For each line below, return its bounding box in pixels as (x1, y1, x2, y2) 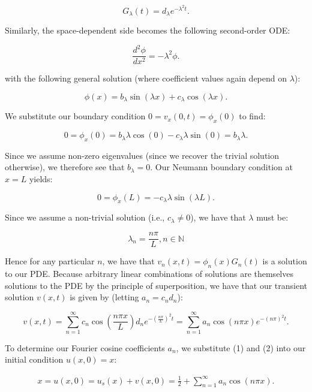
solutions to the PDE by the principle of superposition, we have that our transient (5, 279, 307, 291)
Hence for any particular (5, 255, 95, 267)
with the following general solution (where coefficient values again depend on (5, 72, 287, 85)
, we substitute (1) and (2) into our (176, 341, 306, 354)
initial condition (5, 353, 64, 366)
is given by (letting (70, 291, 139, 303)
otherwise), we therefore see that (5, 161, 125, 173)
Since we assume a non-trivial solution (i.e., (5, 211, 165, 224)
